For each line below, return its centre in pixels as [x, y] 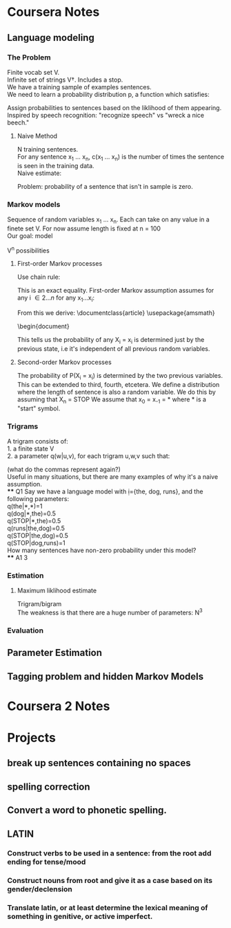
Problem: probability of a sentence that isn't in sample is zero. [105, 186]
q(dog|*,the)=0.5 [32, 513]
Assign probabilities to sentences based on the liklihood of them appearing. [114, 107]
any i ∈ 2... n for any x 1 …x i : [56, 299]
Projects [32, 737]
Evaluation [25, 630]
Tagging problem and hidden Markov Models [106, 676]
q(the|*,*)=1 [25, 506]
